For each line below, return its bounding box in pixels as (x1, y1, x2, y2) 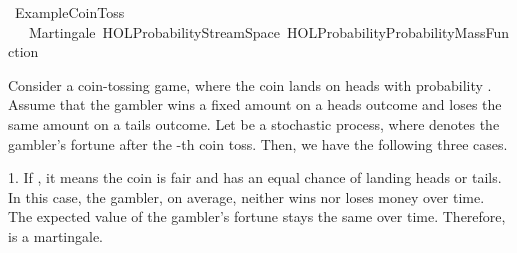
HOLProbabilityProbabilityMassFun (287, 21, 509, 42)
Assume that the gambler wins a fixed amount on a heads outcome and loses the (8, 94, 502, 115)
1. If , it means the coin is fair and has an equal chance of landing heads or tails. (8, 167, 502, 188)
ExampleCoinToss (14, 2, 125, 22)
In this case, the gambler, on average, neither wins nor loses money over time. (8, 186, 485, 207)
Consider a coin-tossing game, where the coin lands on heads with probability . (8, 74, 492, 95)
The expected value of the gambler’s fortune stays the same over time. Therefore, (8, 206, 506, 227)
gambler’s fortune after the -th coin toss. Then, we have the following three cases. (8, 133, 508, 154)
